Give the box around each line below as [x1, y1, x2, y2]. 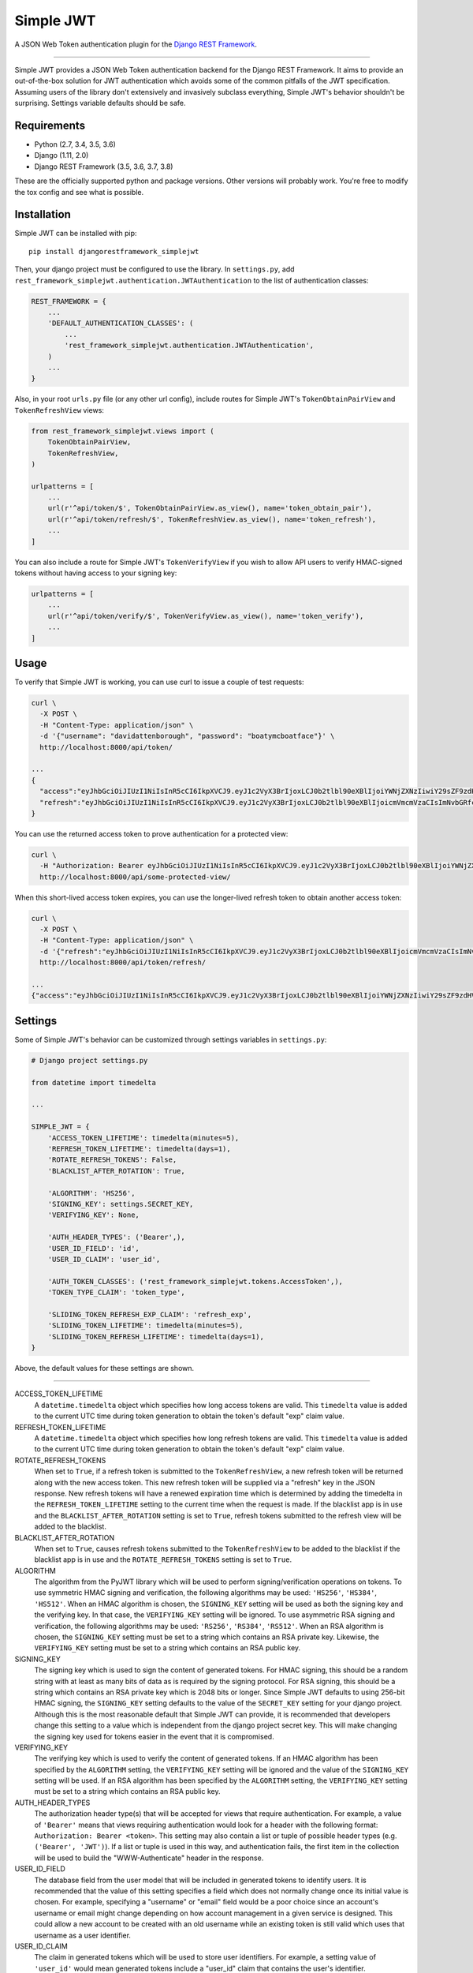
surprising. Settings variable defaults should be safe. [14, 99, 186, 108]
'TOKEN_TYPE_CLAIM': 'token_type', [47, 1288, 185, 1297]
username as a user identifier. [34, 1930, 132, 1940]
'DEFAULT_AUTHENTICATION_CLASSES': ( [47, 319, 194, 328]
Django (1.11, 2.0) [34, 151, 89, 160]
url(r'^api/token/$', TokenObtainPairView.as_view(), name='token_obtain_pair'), [47, 504, 372, 513]
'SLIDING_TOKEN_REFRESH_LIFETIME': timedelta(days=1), [47, 1332, 264, 1341]
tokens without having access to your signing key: [14, 568, 177, 578]
